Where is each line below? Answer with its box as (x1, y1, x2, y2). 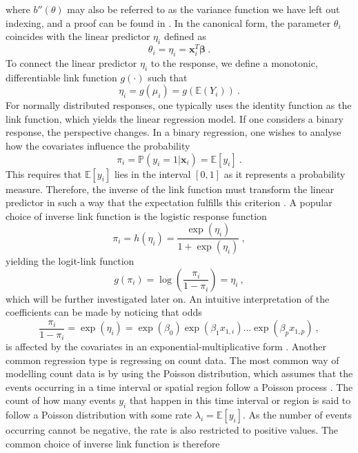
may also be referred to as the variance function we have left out (67, 2, 340, 16)
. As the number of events (243, 407, 352, 422)
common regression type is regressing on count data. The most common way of (6, 352, 339, 367)
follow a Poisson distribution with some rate (6, 407, 192, 422)
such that (148, 70, 188, 84)
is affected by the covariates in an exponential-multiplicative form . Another (6, 339, 326, 354)
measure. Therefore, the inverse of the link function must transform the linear (6, 181, 335, 196)
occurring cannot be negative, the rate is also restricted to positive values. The (6, 423, 338, 437)
